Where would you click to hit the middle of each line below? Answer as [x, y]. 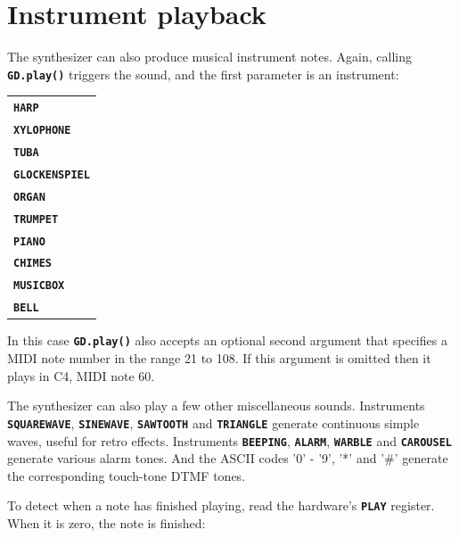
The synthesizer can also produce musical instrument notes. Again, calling [210, 57]
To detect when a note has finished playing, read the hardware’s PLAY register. [221, 505]
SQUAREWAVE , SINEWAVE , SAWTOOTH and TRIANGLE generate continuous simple [213, 422]
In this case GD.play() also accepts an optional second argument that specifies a [227, 340]
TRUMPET [36, 219]
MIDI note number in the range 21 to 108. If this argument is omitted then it [219, 358]
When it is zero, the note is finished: [107, 523]
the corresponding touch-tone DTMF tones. [127, 475]
